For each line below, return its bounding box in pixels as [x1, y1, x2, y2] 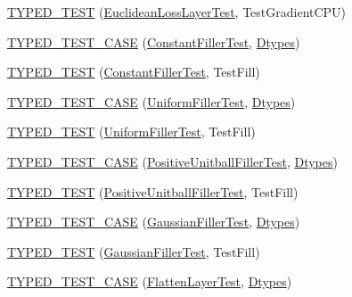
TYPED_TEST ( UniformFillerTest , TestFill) [7, 122, 256, 141]
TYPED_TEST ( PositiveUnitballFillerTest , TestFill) [7, 182, 299, 201]
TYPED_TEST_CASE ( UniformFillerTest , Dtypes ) [7, 92, 296, 111]
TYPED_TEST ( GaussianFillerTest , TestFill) [7, 242, 260, 260]
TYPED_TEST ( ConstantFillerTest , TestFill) [7, 62, 260, 81]
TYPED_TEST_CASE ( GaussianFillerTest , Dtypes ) [7, 212, 300, 231]
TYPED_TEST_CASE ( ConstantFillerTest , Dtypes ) [7, 32, 300, 51]
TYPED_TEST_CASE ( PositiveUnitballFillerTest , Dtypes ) [7, 152, 338, 170]
